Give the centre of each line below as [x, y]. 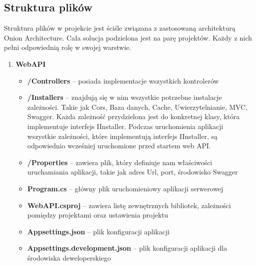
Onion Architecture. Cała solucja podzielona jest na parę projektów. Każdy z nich [128, 37]
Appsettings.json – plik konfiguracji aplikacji [98, 231]
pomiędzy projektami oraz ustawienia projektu [98, 215]
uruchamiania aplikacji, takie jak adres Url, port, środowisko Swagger [132, 172]
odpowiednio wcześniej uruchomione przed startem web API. [119, 146]
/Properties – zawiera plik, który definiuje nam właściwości [120, 162]
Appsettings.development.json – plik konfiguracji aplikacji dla [127, 248]
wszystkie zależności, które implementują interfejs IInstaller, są [122, 136]
